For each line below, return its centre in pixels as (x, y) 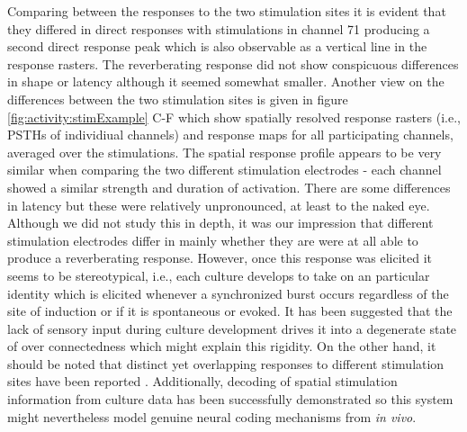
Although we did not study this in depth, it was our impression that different (220, 223)
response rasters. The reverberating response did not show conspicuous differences (233, 63)
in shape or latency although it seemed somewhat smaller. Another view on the (226, 81)
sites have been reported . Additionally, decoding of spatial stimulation (202, 381)
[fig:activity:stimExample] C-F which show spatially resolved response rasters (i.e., (234, 117)
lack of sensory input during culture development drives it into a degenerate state (232, 328)
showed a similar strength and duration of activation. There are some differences (229, 187)
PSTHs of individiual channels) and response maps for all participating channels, (230, 135)
